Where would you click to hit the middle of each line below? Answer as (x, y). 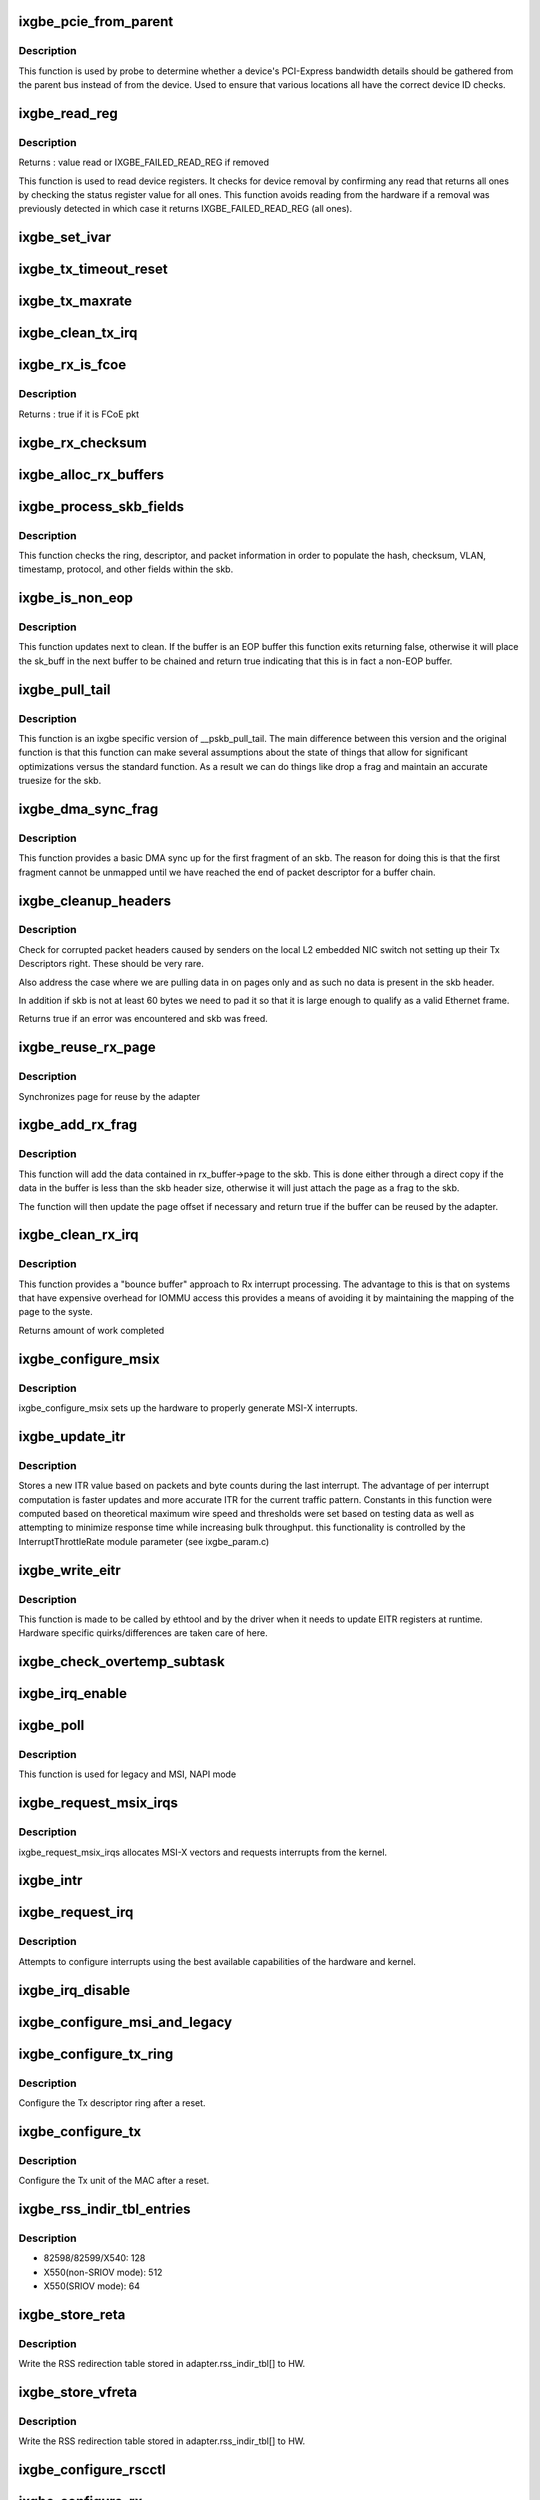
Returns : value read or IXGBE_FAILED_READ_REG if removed (144, 162)
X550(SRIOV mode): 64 (91, 2286)
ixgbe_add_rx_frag (78, 1125)
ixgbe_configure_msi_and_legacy (125, 2021)
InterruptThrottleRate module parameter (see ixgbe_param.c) (144, 1541)
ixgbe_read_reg (68, 113)
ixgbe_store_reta (72, 2314)
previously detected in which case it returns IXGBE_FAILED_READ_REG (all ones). (185, 209)
